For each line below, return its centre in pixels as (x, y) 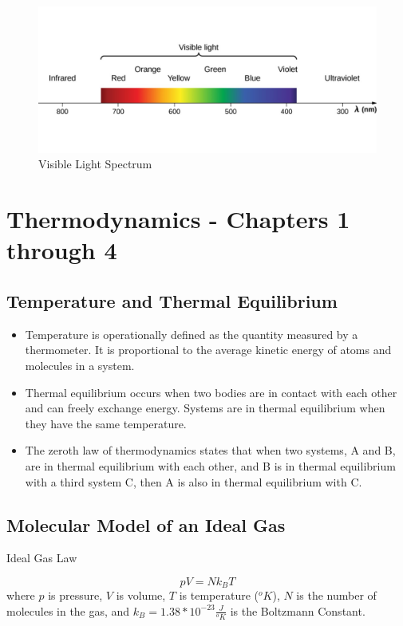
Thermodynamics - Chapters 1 (178, 219)
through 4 (62, 250)
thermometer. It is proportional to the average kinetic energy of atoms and (208, 350)
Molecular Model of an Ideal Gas (146, 524)
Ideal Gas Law (42, 558)
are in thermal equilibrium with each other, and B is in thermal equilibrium (210, 465)
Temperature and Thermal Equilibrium (172, 300)
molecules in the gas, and (68, 610)
